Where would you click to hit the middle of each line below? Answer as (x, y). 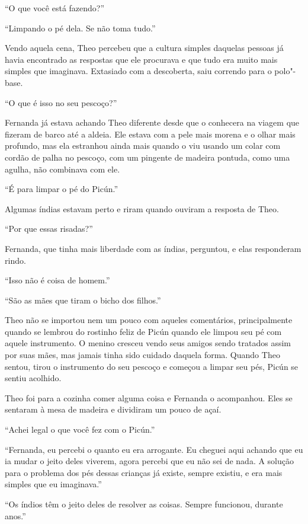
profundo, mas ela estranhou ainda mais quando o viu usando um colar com (143, 146)
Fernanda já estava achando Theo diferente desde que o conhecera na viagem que (152, 122)
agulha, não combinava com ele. (62, 169)
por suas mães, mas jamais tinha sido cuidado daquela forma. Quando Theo (142, 355)
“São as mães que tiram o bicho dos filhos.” (83, 300)
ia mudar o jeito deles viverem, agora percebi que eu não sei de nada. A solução (150, 461)
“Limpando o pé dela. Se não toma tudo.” (80, 28)
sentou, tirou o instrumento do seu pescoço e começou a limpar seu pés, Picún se (152, 366)
